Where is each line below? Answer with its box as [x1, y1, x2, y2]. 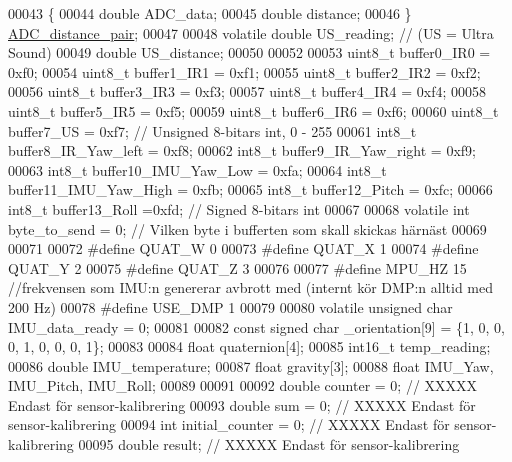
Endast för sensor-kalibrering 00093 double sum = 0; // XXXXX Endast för [8, 394, 476, 415]
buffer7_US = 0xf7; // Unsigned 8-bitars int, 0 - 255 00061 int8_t [8, 120, 417, 141]
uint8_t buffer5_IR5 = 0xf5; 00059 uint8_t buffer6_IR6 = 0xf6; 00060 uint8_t [8, 100, 499, 121]
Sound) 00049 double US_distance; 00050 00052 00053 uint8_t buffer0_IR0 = [8, 42, 491, 63]
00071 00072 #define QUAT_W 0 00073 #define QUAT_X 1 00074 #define [8, 238, 479, 259]
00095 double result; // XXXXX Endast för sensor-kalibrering [78, 434, 460, 455]
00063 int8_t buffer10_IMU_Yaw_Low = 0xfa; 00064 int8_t [8, 159, 387, 180]
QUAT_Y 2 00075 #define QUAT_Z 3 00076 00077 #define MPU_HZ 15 [8, 257, 467, 278]
